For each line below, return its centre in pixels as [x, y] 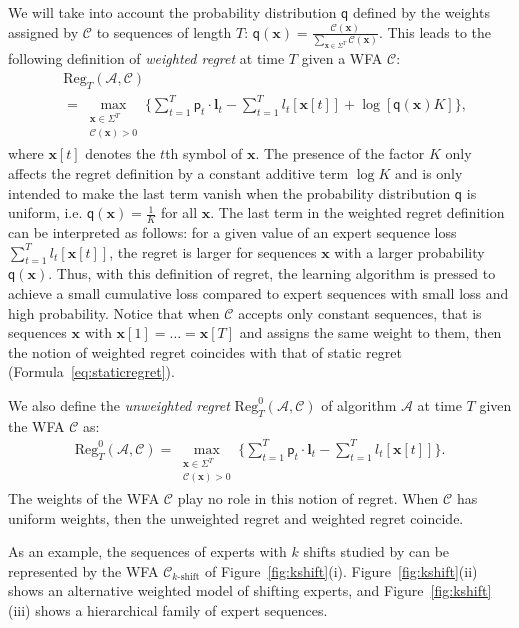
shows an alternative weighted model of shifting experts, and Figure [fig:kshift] [250, 590]
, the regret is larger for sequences [213, 251]
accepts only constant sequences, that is [360, 312]
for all [179, 212]
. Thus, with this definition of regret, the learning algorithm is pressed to [272, 273]
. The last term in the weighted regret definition [357, 212]
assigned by [43, 31]
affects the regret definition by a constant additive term [178, 172]
